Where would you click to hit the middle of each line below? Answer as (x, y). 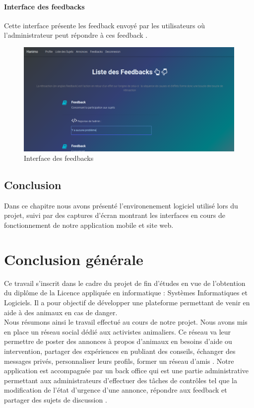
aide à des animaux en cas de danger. (61, 312)
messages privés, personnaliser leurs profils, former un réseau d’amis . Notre (119, 361)
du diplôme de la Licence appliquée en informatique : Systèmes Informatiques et (126, 293)
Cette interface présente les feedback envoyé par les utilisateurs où (104, 25)
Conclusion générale (74, 259)
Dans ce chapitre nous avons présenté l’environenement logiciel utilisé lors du (121, 205)
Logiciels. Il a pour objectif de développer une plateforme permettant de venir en (127, 302)
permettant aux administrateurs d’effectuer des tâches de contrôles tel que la (121, 380)
